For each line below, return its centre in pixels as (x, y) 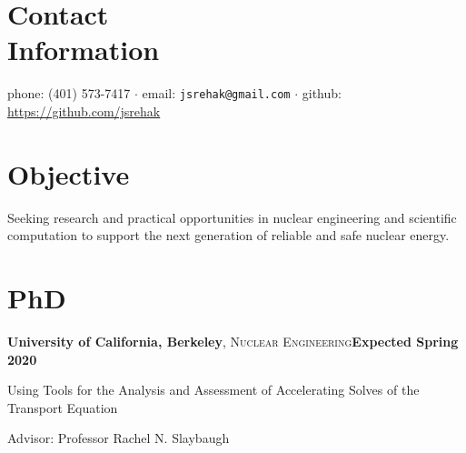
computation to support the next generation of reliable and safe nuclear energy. (228, 235)
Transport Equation (63, 407)
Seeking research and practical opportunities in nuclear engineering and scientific (232, 217)
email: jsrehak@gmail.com (216, 93)
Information (84, 50)
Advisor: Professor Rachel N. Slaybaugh (119, 438)
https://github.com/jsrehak (84, 111)
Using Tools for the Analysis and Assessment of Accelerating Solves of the (213, 390)
